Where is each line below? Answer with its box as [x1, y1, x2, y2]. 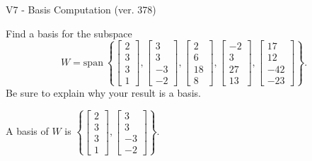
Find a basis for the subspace [6, 25, 132, 40]
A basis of [6, 124, 49, 138]
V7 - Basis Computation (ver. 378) [6, 2, 156, 16]
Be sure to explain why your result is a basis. [6, 85, 202, 100]
